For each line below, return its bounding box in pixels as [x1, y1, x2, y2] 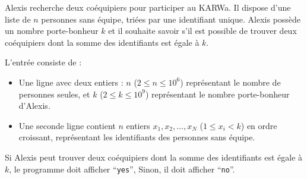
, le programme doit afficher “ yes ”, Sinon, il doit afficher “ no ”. [9, 162, 235, 175]
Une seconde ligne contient [18, 119, 116, 131]
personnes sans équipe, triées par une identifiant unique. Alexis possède [41, 12, 301, 25]
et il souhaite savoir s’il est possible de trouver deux [108, 24, 297, 37]
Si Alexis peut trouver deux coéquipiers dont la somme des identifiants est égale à [5, 150, 303, 163]
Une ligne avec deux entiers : [18, 76, 124, 88]
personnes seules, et [18, 87, 90, 100]
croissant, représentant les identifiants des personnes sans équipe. [18, 131, 255, 143]
